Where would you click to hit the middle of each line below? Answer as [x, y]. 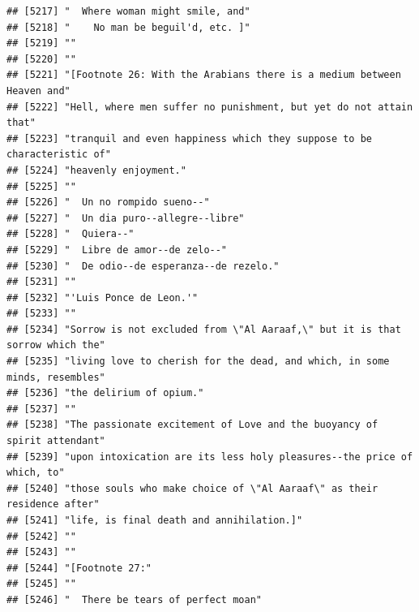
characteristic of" [59, 155]
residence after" [53, 504]
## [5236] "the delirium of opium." [105, 393]
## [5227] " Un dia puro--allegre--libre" [126, 218]
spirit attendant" [56, 441]
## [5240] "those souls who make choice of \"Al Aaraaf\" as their [192, 488]
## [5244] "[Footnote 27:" [79, 568]
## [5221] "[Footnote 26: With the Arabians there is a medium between [204, 75]
